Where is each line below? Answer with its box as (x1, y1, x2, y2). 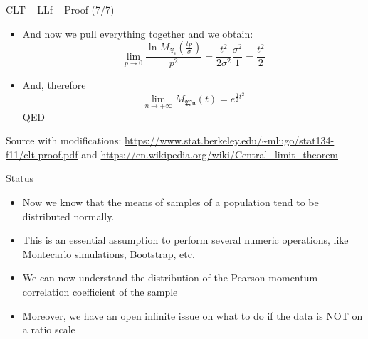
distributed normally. (22, 208, 115, 223)
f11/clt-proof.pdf (6, 146, 78, 161)
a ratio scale (22, 322, 75, 337)
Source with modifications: (6, 133, 122, 148)
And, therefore (22, 77, 86, 92)
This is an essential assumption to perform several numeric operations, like (22, 232, 349, 247)
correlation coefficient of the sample (22, 284, 178, 299)
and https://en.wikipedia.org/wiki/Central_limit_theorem (81, 146, 339, 161)
